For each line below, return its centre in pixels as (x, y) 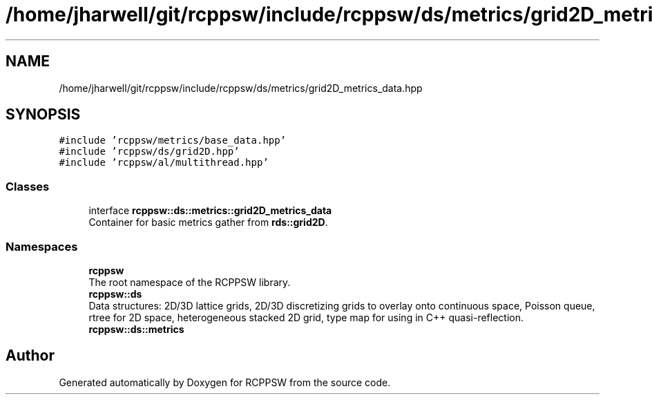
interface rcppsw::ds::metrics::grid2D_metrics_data (210, 211)
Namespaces (42, 246)
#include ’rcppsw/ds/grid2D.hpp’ (149, 152)
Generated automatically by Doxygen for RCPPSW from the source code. (225, 382)
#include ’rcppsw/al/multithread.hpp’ (164, 163)
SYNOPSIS (43, 115)
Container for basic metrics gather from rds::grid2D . (208, 222)
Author (30, 356)
